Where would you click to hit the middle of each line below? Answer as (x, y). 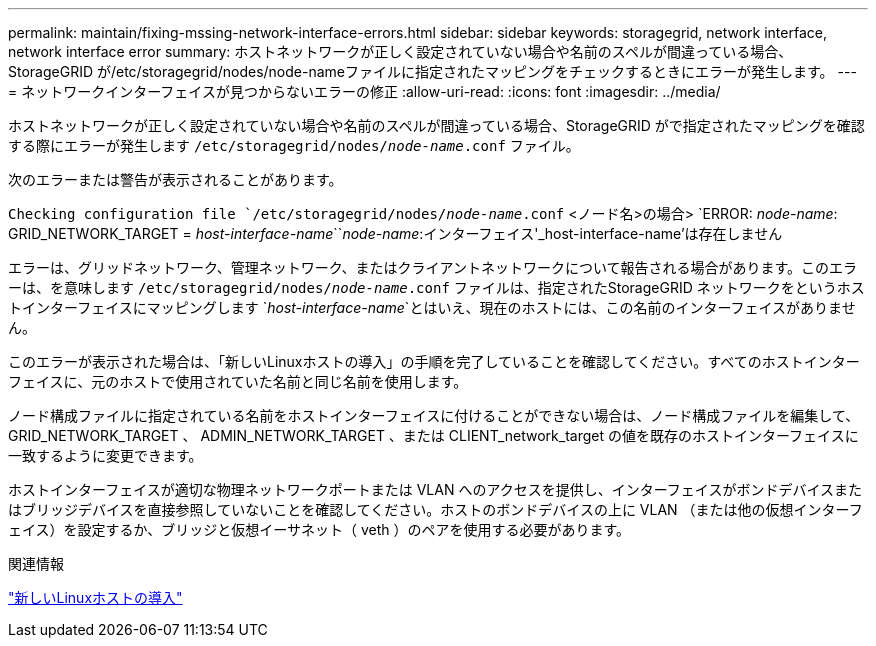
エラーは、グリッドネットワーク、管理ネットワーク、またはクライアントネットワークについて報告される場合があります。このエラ (433, 267)
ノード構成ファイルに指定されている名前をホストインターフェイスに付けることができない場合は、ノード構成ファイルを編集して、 (434, 415)
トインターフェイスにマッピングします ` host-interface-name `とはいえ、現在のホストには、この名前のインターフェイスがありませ (432, 307)
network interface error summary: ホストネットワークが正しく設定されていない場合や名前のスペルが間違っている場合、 (400, 51)
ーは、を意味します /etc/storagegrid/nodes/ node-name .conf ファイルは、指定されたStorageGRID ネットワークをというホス (436, 287)
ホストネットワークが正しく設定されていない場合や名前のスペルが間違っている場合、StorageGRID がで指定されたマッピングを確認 (436, 125)
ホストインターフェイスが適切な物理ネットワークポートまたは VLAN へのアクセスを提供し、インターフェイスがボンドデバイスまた (435, 489)
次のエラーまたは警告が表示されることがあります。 (175, 179)
